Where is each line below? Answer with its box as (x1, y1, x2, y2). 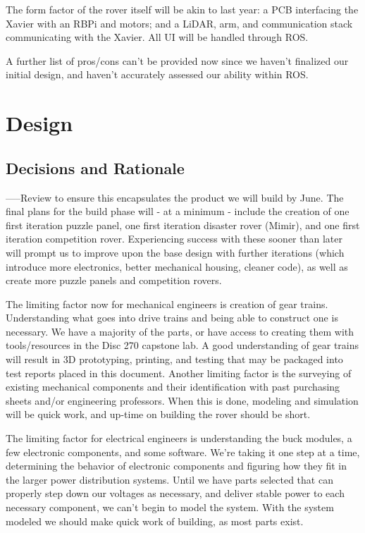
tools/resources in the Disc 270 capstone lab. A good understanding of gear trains (6, 338, 359, 353)
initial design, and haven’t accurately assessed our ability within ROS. (6, 67, 309, 82)
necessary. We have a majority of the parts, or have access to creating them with (6, 324, 354, 338)
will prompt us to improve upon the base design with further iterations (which (6, 245, 345, 259)
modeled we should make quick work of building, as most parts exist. (6, 513, 304, 528)
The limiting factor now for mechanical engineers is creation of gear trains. (6, 296, 328, 311)
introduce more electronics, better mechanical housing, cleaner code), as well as (6, 259, 348, 274)
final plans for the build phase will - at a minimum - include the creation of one (6, 204, 349, 219)
